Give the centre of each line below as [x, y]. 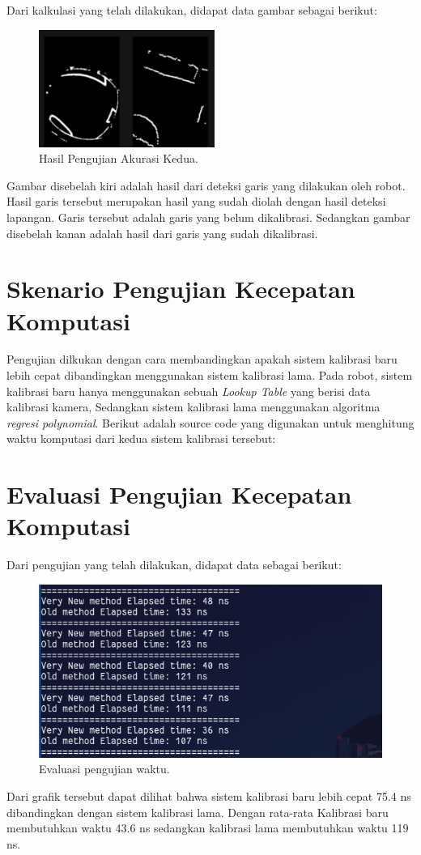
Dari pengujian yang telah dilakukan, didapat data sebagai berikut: [174, 565]
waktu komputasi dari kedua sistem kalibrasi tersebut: [141, 438]
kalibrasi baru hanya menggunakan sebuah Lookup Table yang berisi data [189, 391]
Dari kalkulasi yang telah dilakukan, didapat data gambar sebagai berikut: [192, 10]
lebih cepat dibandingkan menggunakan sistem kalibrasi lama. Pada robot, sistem [210, 375]
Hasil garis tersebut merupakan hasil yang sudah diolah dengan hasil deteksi [196, 201]
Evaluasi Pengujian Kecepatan [179, 494]
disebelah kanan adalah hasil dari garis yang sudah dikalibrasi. [162, 233]
